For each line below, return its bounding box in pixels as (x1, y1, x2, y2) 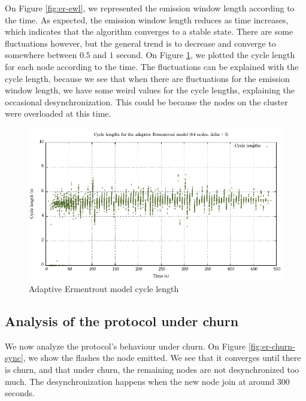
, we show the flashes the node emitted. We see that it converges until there (23, 351, 301, 364)
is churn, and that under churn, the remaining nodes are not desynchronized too (5, 363, 299, 375)
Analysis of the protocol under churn (5, 311, 239, 330)
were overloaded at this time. (5, 107, 111, 120)
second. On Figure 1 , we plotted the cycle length (116, 48, 295, 61)
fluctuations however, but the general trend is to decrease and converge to (5, 37, 276, 49)
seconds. (5, 387, 35, 399)
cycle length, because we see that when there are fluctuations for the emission (5, 72, 290, 84)
